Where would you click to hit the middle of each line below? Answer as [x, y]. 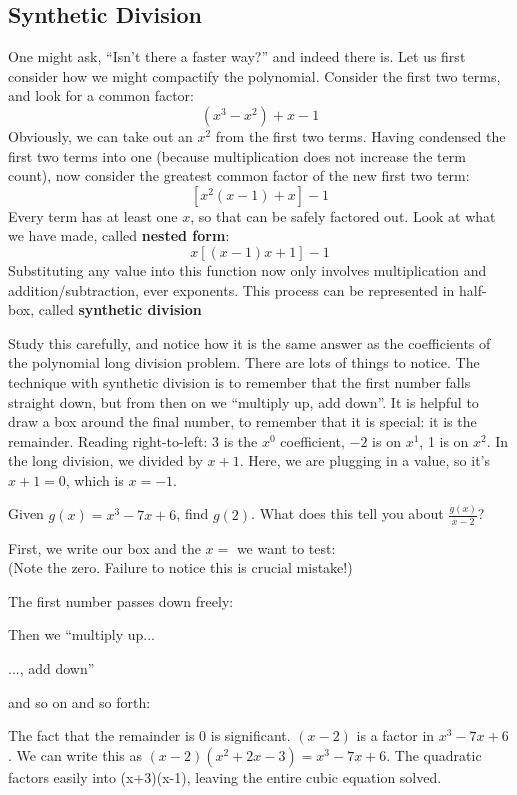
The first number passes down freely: [121, 600]
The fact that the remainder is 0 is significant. [149, 735]
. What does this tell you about [347, 513]
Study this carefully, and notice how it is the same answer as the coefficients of [249, 342]
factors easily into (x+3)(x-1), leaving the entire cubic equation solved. [225, 776]
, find [192, 513]
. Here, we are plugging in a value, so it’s [365, 460]
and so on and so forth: [79, 701]
